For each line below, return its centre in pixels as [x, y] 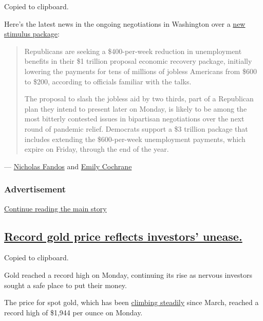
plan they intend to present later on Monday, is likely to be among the [136, 108]
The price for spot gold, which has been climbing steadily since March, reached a [131, 302]
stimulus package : [32, 34]
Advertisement [35, 189]
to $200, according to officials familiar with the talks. [108, 81]
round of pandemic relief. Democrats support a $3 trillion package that [136, 128]
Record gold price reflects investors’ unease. [123, 236]
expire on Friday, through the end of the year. [97, 149]
